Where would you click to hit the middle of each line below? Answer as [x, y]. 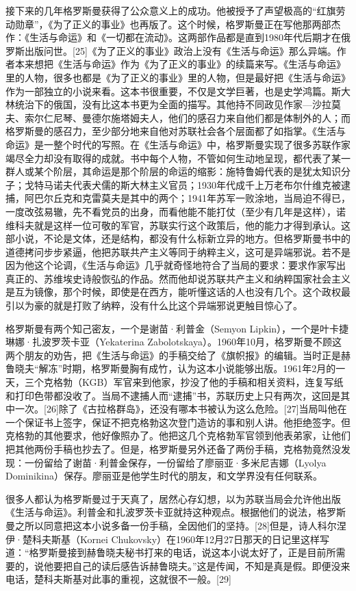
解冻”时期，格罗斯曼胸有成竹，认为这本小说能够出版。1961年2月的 [187, 368]
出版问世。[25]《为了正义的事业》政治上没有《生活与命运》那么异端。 [180, 50]
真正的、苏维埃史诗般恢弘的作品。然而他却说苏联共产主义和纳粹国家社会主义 [178, 278]
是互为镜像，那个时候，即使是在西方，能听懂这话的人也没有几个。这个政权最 [178, 292]
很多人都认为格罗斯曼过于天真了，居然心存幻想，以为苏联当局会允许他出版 [173, 498]
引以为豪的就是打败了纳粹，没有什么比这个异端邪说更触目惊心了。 [154, 305]
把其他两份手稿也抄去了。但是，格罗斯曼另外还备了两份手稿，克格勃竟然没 [173, 449]
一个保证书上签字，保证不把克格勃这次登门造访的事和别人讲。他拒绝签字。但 [178, 422]
